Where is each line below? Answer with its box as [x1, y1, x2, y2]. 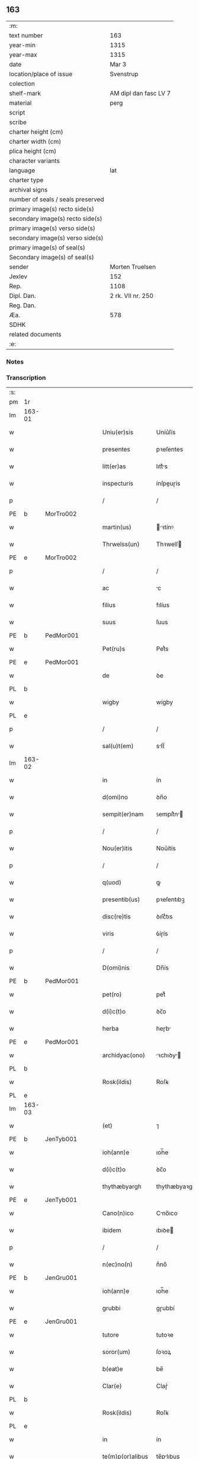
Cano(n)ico [102, 1209, 134, 1218]
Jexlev [9, 272, 28, 281]
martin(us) [102, 523, 132, 532]
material [9, 98, 32, 107]
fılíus [156, 601, 170, 609]
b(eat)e [102, 1365, 123, 1373]
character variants [9, 157, 60, 165]
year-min [9, 41, 36, 49]
